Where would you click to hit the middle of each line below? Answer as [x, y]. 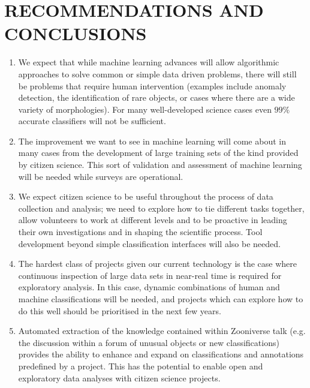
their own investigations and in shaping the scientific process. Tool [140, 232]
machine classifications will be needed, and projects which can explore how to [161, 299]
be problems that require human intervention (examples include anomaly [152, 85]
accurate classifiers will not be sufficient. [92, 121]
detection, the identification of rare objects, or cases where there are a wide [156, 97]
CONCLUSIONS [76, 33]
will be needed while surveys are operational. [101, 176]
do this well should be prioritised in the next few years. [120, 310]
